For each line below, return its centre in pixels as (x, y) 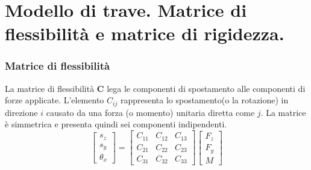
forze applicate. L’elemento (55, 100)
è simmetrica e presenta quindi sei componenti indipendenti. (116, 124)
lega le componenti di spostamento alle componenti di (206, 88)
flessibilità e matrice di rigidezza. (145, 33)
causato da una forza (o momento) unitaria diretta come (150, 112)
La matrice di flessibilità (50, 88)
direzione (21, 112)
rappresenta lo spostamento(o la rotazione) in (204, 100)
